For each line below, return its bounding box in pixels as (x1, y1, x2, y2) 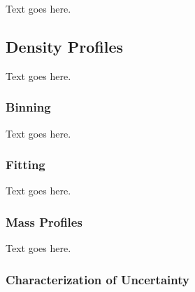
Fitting (6, 156, 45, 173)
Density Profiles (6, 35, 123, 57)
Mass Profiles (6, 213, 82, 230)
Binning (6, 98, 51, 116)
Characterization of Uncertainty (6, 270, 189, 288)
